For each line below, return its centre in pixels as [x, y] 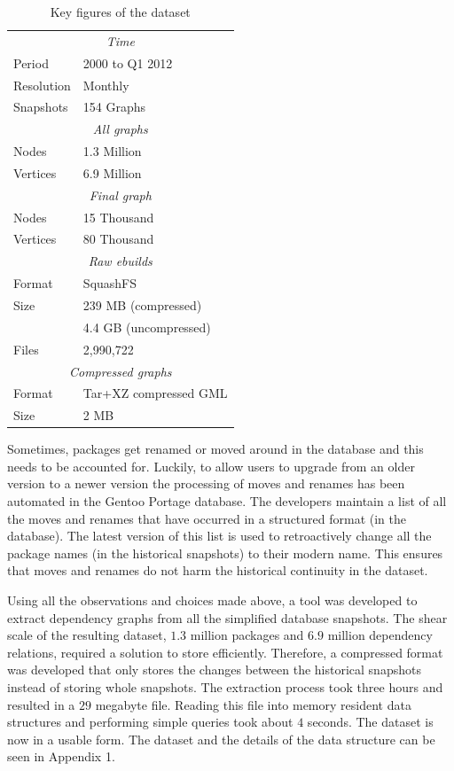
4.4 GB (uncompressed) [147, 327]
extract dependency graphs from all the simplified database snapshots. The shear [227, 617]
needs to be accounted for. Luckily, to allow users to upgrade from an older [211, 466]
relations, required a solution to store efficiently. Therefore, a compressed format [225, 652]
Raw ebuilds [120, 261]
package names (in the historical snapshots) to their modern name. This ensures [225, 553]
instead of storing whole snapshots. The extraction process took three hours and [225, 687]
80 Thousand [118, 239]
